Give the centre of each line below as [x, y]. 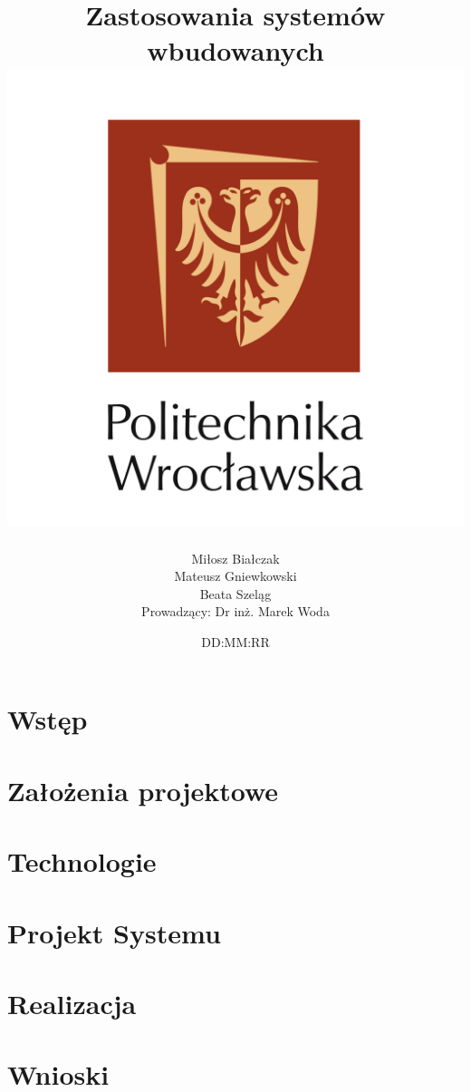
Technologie [82, 861]
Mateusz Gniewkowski [235, 576]
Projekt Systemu [114, 932]
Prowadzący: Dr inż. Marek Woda [235, 611]
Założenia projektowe [143, 790]
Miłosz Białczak [235, 558]
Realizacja [72, 1003]
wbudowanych [235, 50]
